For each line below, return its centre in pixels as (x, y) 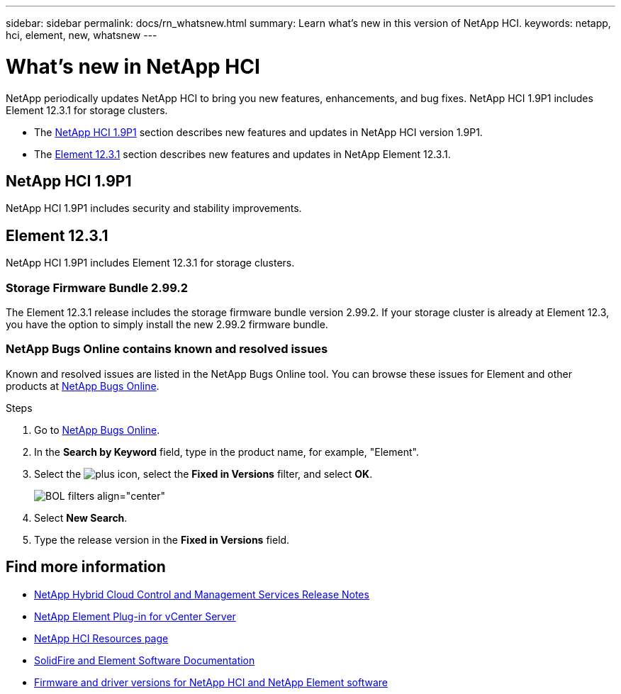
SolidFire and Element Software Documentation (145, 660)
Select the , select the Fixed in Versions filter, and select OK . (203, 474)
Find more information (86, 567)
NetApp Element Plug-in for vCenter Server (135, 616)
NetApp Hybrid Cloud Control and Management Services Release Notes (202, 594)
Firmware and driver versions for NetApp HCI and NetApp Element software (211, 682)
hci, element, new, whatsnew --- (82, 35)
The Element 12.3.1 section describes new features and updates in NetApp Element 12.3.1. (242, 154)
